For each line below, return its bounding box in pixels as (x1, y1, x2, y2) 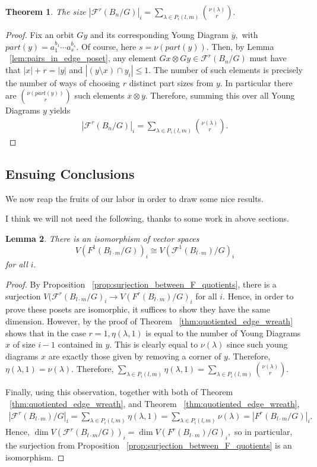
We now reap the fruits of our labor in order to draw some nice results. (5, 192, 264, 204)
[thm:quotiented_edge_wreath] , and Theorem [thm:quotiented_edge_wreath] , (9, 397, 300, 409)
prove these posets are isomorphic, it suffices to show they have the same (5, 303, 270, 315)
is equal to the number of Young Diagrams (145, 326, 301, 339)
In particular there (225, 76, 293, 89)
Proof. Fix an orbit (5, 29, 74, 40)
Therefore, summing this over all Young (150, 89, 295, 102)
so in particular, (234, 425, 293, 438)
